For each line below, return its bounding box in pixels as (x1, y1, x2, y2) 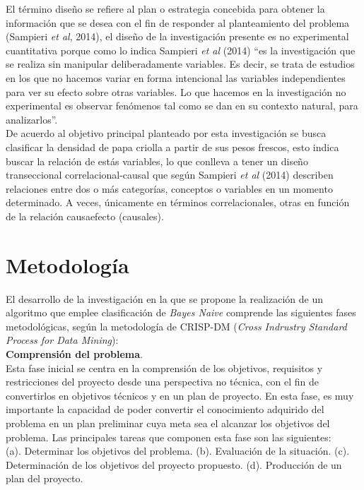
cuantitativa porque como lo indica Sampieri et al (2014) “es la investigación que (6, 42, 356, 57)
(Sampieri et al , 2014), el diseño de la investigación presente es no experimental (6, 29, 349, 44)
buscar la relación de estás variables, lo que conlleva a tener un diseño (6, 153, 308, 168)
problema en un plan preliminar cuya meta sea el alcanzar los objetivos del (6, 415, 330, 430)
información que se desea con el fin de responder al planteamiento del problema (6, 15, 350, 30)
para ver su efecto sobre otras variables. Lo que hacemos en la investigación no (6, 84, 346, 99)
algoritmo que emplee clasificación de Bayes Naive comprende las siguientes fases (6, 305, 356, 320)
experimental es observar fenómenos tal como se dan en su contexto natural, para (6, 98, 358, 113)
